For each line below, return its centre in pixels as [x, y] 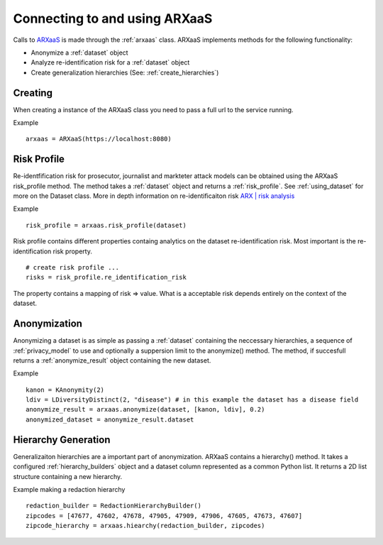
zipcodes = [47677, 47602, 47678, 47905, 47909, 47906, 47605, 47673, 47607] [164, 516]
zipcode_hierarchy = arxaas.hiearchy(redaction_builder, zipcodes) [145, 526]
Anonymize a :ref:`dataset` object [79, 53]
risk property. [72, 251]
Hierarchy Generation [62, 440]
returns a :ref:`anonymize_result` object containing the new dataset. [112, 360]
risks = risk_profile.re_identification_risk [106, 277]
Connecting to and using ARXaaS [113, 18]
